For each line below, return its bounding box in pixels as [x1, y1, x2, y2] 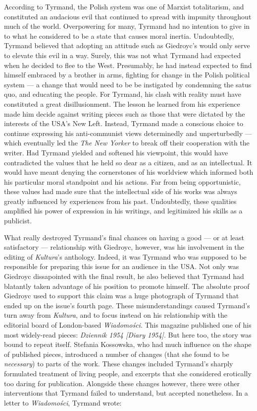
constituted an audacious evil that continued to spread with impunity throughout [4, 11, 252, 21]
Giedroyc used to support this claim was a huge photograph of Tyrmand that [4, 290, 239, 301]
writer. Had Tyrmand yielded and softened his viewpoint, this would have [4, 147, 228, 157]
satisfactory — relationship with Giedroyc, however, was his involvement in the [4, 242, 244, 252]
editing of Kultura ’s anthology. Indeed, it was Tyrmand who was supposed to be [4, 251, 247, 262]
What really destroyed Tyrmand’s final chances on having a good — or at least [4, 232, 245, 242]
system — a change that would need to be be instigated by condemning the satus [4, 79, 252, 89]
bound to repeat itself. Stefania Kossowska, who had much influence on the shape [4, 339, 252, 349]
